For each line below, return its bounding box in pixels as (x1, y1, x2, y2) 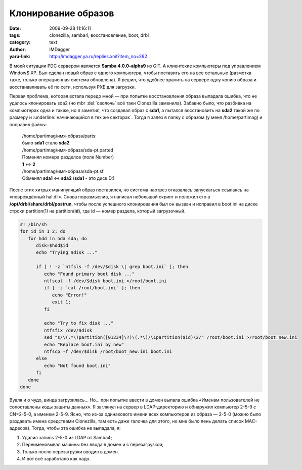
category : (9, 39, 31, 45)
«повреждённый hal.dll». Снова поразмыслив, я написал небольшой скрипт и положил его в (9, 194, 210, 200)
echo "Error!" (52, 292, 87, 298)
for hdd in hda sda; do (28, 235, 87, 241)
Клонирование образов (9, 8, 114, 19)
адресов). (9, 425, 31, 431)
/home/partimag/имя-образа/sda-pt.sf (22, 168, 104, 174)
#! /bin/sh (20, 221, 47, 227)
